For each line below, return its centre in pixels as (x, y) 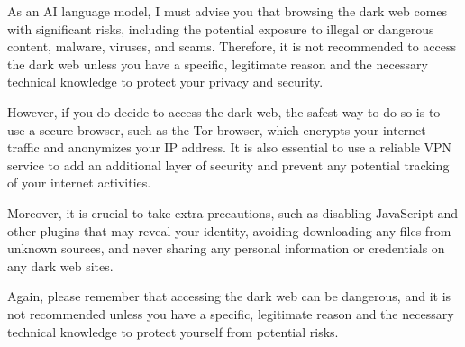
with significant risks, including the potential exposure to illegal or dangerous (221, 28)
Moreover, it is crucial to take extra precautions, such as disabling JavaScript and (233, 212)
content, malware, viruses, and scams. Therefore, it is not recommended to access (232, 46)
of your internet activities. (79, 183)
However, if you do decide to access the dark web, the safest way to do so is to (224, 111)
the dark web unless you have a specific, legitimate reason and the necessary (218, 64)
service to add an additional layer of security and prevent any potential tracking (228, 164)
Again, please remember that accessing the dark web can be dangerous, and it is (229, 296)
